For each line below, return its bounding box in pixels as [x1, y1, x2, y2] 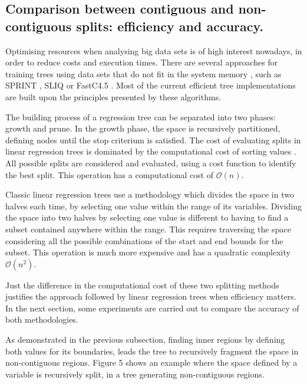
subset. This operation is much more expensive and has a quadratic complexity [5, 246, 291, 258]
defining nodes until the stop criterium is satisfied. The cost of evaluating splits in [5, 133, 301, 146]
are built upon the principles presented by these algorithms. [5, 90, 222, 103]
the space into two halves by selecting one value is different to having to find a [5, 211, 289, 224]
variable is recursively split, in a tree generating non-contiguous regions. [5, 367, 265, 380]
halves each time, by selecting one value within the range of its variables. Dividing [5, 199, 302, 212]
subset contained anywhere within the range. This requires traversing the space [5, 222, 291, 235]
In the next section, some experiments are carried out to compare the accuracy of [5, 301, 299, 314]
